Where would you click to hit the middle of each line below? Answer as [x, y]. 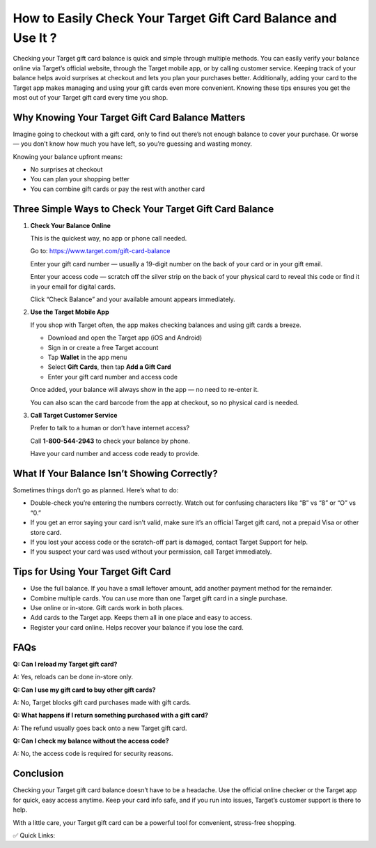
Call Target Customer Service [74, 415]
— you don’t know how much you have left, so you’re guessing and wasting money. [133, 144]
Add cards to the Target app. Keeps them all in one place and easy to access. [141, 618]
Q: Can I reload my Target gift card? [65, 664]
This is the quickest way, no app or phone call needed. [109, 238]
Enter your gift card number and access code [112, 377]
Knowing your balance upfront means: [68, 156]
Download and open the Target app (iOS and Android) [125, 338]
